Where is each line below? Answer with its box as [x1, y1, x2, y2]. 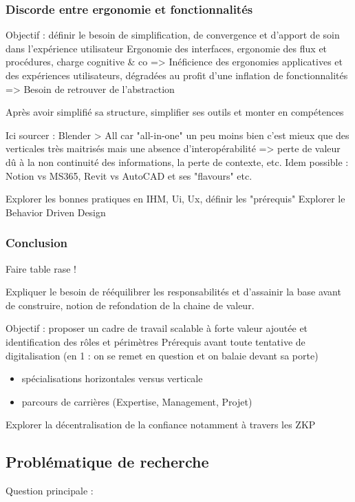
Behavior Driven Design [6, 205, 106, 219]
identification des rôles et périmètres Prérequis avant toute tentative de [6, 334, 305, 348]
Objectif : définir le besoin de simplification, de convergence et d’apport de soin [6, 28, 340, 42]
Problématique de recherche [6, 451, 209, 472]
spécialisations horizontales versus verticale [21, 371, 203, 386]
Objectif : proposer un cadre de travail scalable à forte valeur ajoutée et [6, 321, 308, 335]
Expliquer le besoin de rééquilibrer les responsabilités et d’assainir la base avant [6, 284, 341, 299]
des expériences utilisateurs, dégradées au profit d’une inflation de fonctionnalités [6, 68, 348, 82]
